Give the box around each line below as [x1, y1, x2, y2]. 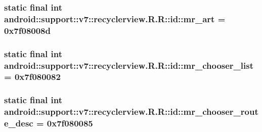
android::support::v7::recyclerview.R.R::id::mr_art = [4, 12, 226, 25]
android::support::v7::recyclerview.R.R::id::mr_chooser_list [4, 59, 253, 71]
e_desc [4, 117, 33, 129]
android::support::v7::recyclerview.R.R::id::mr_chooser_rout [4, 105, 258, 118]
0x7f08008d [4, 24, 51, 36]
